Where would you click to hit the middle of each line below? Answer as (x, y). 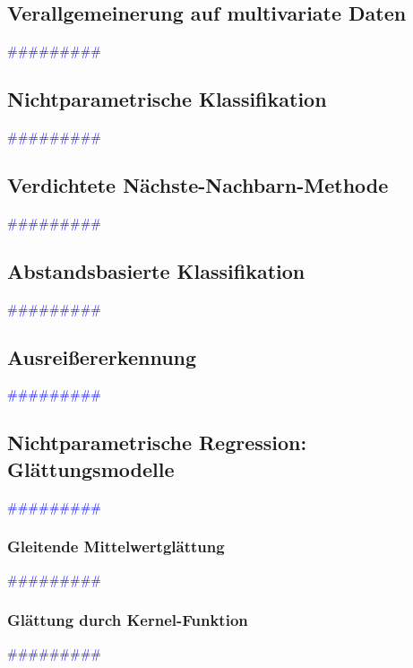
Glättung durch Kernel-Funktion (128, 619)
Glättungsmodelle (91, 468)
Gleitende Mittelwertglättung (116, 547)
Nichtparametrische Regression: (157, 442)
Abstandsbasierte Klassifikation (156, 270)
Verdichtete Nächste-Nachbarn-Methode (198, 184)
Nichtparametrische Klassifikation (167, 99)
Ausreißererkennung (102, 356)
